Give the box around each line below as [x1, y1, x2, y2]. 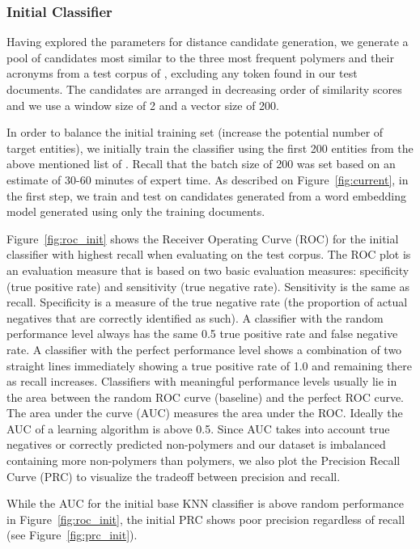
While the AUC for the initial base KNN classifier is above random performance [6, 495, 404, 512]
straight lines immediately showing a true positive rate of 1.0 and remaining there [6, 357, 413, 374]
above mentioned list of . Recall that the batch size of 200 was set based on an [6, 155, 396, 172]
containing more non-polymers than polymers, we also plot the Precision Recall [6, 452, 401, 469]
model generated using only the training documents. [6, 203, 265, 220]
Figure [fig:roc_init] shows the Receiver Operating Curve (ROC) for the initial [6, 230, 399, 247]
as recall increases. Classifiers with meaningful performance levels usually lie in [6, 373, 397, 390]
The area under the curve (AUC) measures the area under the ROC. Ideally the [6, 404, 403, 421]
